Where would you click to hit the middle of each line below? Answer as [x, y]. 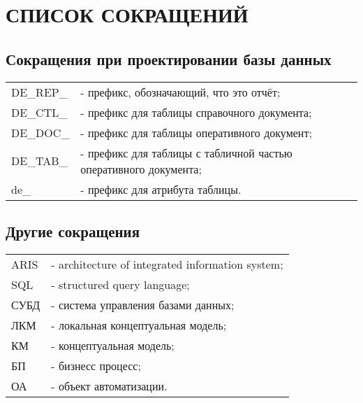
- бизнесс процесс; [96, 365]
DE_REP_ [39, 92]
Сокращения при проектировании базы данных [169, 58]
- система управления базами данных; [143, 304]
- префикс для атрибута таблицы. [161, 189]
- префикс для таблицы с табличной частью [186, 153]
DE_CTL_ [39, 112]
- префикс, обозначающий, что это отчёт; [180, 92]
